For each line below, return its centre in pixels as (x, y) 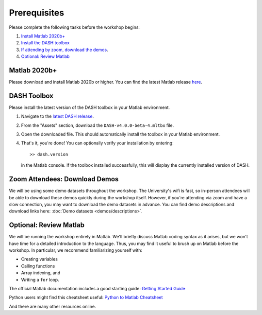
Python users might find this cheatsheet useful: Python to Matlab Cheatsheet (86, 297)
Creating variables (40, 259)
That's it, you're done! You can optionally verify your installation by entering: (98, 143)
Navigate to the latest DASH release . (57, 116)
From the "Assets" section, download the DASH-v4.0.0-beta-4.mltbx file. (98, 125)
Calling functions (38, 266)
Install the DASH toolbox (45, 43)
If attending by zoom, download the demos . (65, 50)
